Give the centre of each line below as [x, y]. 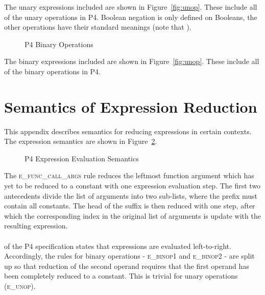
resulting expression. [36, 226]
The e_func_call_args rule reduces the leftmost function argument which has [129, 175]
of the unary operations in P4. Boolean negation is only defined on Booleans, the [131, 17]
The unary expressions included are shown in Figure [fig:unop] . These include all [131, 7]
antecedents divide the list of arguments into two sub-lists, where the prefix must [131, 195]
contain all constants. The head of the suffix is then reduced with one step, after [130, 206]
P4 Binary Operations [59, 44]
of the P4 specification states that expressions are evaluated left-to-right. [118, 246]
